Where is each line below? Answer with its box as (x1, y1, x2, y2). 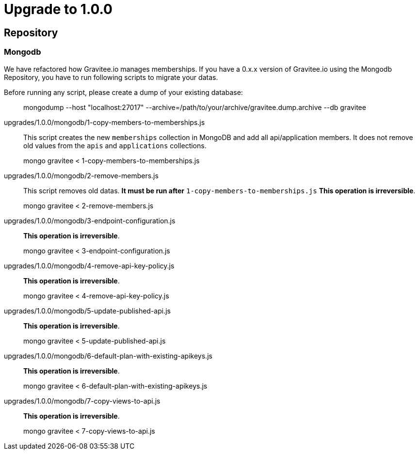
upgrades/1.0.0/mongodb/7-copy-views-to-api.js (4, 396, 161, 405)
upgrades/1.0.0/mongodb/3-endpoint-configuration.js (4, 216, 176, 225)
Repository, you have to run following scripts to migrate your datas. (4, 73, 218, 81)
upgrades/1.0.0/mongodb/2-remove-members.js (4, 171, 159, 180)
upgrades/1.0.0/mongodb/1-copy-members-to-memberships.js (4, 118, 205, 126)
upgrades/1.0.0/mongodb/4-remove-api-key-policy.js (4, 261, 175, 270)
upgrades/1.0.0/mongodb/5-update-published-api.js (4, 306, 171, 315)
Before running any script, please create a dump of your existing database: (4, 88, 243, 96)
